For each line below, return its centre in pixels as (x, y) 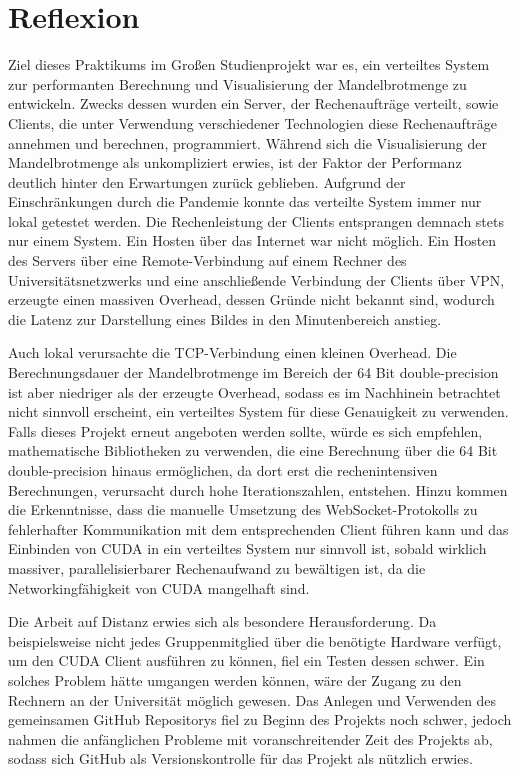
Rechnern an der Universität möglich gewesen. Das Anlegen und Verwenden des (252, 699)
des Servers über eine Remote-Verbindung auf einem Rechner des (207, 260)
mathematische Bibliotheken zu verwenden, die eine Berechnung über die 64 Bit (253, 450)
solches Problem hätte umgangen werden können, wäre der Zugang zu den (235, 679)
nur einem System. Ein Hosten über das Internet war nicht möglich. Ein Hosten (252, 240)
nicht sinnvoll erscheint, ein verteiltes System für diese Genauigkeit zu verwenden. (258, 411)
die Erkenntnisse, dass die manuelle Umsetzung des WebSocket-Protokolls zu (243, 509)
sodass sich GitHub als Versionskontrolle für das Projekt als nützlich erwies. (240, 758)
